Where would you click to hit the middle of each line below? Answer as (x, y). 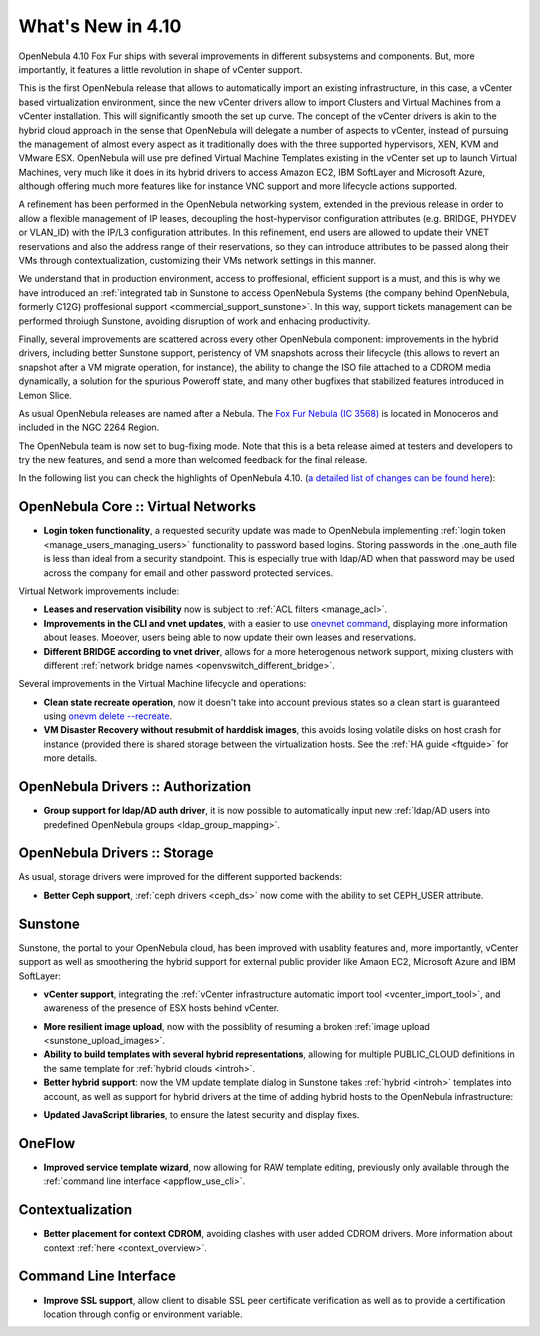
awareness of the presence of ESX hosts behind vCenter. (161, 1008)
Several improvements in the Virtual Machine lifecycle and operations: (162, 684)
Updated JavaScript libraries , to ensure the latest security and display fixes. (201, 1115)
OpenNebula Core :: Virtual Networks (137, 506)
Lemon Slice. (45, 395)
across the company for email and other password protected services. (188, 572)
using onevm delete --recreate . (108, 716)
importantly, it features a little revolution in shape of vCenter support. (160, 69)
